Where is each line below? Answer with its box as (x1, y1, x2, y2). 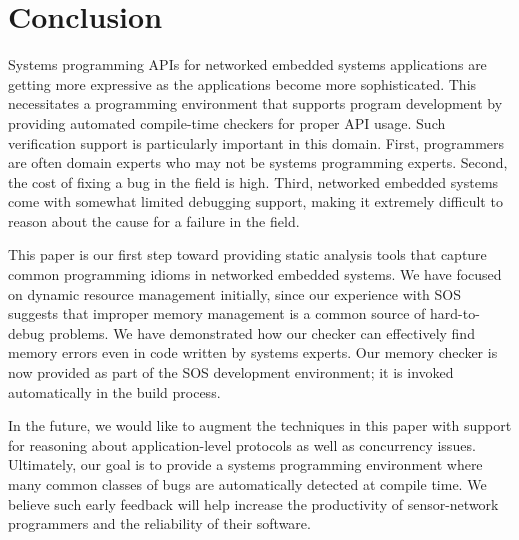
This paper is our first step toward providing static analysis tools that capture (8, 244, 487, 265)
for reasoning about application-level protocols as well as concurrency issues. (8, 434, 476, 455)
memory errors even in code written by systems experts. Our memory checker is (8, 342, 498, 363)
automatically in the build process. (8, 381, 221, 402)
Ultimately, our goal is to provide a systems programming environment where (8, 454, 483, 475)
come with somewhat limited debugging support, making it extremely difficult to (8, 191, 503, 212)
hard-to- (430, 303, 480, 324)
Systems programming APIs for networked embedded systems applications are (8, 54, 487, 75)
